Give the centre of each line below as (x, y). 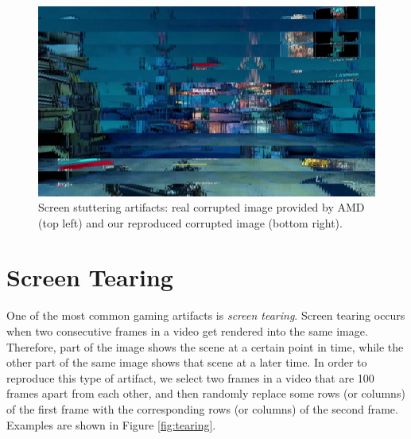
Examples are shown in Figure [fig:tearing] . (111, 424)
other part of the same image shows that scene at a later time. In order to (187, 362)
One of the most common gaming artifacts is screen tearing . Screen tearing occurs (206, 315)
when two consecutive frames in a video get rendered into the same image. (187, 331)
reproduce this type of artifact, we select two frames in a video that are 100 (190, 377)
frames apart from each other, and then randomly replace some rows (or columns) (206, 393)
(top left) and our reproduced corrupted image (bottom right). (190, 222)
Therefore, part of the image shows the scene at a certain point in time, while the (205, 346)
